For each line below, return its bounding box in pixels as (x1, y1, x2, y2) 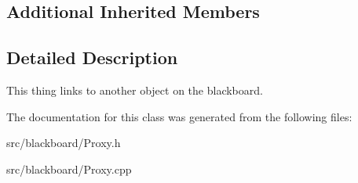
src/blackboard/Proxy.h (6, 135, 121, 151)
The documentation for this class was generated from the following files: (6, 108, 353, 124)
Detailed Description (6, 45, 178, 70)
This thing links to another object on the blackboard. (6, 81, 263, 98)
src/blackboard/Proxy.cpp (6, 160, 132, 177)
